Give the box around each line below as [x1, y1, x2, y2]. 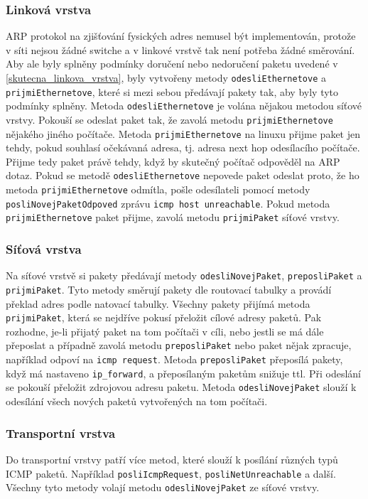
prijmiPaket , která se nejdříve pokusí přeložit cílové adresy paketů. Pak [6, 310, 322, 325]
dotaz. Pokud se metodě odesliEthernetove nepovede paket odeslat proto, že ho [6, 168, 359, 183]
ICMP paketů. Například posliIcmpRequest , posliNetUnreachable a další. [6, 466, 336, 481]
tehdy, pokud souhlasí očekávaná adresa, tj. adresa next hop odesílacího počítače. [6, 140, 360, 155]
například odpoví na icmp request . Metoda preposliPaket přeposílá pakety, [6, 352, 343, 367]
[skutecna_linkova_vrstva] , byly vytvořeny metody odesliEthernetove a [6, 70, 326, 85]
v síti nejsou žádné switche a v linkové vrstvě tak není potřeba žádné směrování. [6, 42, 355, 57]
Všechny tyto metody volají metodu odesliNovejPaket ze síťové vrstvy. [6, 480, 320, 495]
